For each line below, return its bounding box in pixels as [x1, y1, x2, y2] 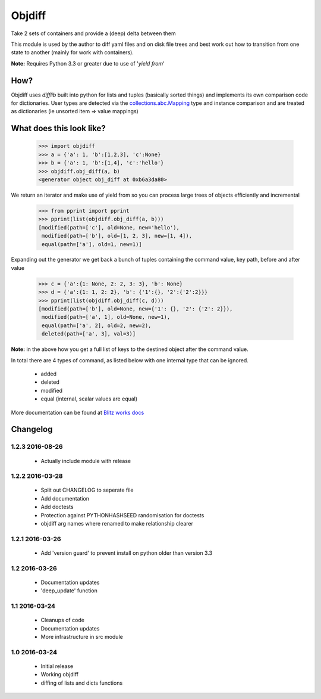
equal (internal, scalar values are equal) [40, 395, 138, 402]
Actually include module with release [40, 457, 131, 464]
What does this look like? [11, 123, 106, 133]
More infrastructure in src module [40, 633, 123, 641]
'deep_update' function [40, 587, 98, 594]
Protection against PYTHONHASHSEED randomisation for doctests [40, 511, 204, 518]
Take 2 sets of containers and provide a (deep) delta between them [11, 30, 176, 37]
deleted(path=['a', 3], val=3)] [42, 331, 136, 337]
